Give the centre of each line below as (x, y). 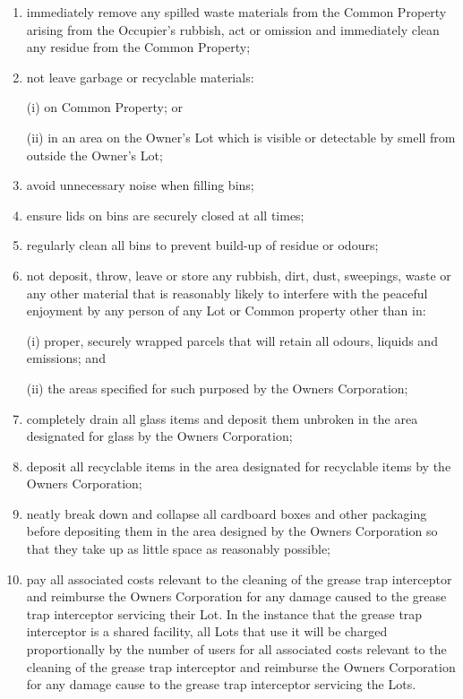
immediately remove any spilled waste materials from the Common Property (236, 12)
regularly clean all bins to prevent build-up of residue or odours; (202, 245)
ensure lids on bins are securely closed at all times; (165, 215)
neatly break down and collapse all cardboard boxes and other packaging (227, 513)
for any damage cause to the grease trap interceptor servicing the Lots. (221, 684)
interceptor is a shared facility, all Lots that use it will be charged (207, 631)
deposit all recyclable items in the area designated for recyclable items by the (239, 466)
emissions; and (66, 358)
